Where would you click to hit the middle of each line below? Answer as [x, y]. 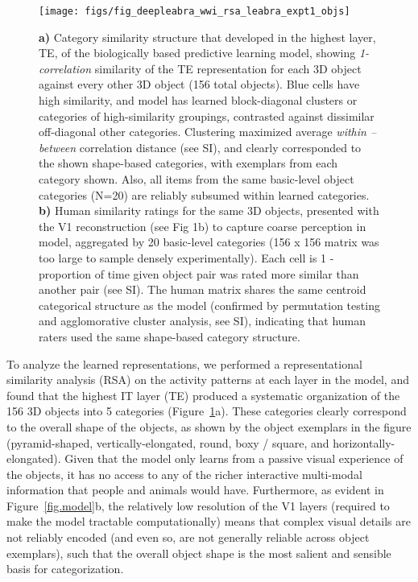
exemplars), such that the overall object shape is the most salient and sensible [199, 553]
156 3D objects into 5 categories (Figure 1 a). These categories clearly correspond [207, 411]
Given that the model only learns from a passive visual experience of [234, 458]
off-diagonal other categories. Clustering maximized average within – [208, 132]
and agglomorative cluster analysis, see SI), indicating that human [203, 321]
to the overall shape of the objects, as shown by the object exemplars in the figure [209, 426]
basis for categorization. [65, 569]
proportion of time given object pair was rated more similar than [199, 273]
